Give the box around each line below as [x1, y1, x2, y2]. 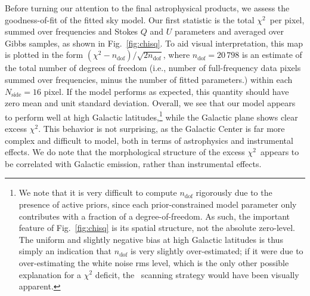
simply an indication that [18, 245, 112, 257]
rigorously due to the [196, 186, 272, 199]
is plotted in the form [5, 48, 83, 61]
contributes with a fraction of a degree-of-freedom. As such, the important [18, 209, 290, 222]
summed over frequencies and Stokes [5, 25, 138, 38]
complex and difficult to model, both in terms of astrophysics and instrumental [5, 134, 293, 146]
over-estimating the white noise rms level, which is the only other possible [18, 256, 289, 269]
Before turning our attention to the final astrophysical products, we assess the [5, 2, 290, 14]
